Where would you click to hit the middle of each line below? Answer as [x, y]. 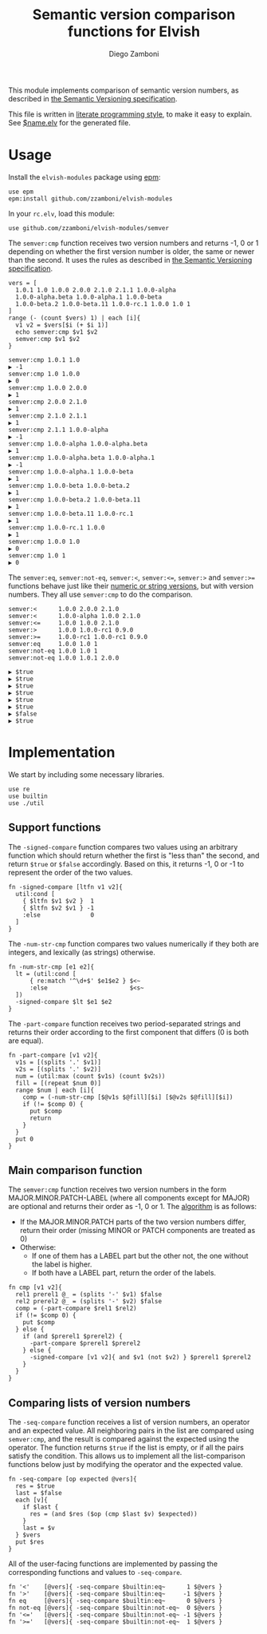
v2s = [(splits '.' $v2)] [59, 1069]
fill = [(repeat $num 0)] [59, 1083]
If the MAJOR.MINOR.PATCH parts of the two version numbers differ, [133, 1222]
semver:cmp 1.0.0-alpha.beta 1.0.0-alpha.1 [82, 458]
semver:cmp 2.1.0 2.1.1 [48, 416]
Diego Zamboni [134, 54]
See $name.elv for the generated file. [70, 122]
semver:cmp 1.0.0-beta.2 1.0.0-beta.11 [75, 500]
